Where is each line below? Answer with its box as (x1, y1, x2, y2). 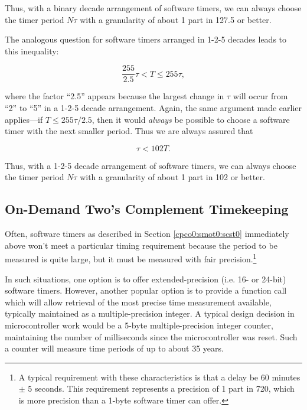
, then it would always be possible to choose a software (92, 113, 290, 125)
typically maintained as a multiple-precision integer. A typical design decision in (5, 307, 295, 320)
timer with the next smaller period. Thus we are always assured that (5, 125, 253, 137)
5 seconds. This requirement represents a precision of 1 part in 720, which (28, 382, 295, 395)
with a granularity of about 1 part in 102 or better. (80, 171, 265, 183)
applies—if (5, 113, 43, 125)
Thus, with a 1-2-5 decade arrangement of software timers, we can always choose (5, 159, 296, 171)
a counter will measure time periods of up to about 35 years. (5, 342, 224, 354)
